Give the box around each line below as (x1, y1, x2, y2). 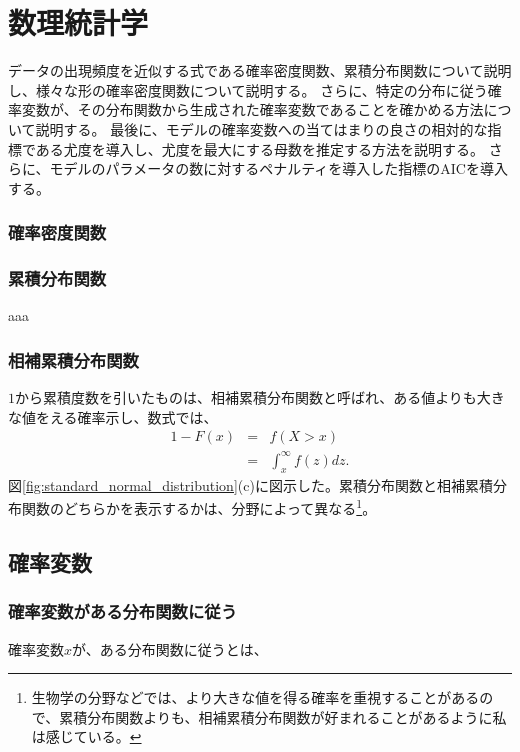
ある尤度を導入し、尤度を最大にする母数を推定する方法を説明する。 (35, 138, 484, 159)
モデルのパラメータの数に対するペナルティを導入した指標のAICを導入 (49, 158, 508, 179)
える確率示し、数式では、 (49, 406, 218, 427)
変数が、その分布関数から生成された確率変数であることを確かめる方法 (21, 99, 484, 120)
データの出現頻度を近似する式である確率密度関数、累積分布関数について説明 (8, 60, 512, 81)
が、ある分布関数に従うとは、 (72, 638, 268, 659)
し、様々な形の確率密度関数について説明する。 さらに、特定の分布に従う (8, 79, 488, 100)
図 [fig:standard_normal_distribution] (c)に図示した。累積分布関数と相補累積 (8, 474, 493, 495)
